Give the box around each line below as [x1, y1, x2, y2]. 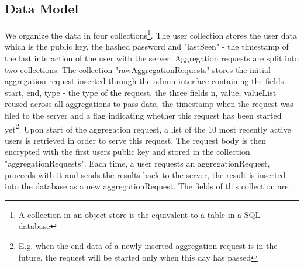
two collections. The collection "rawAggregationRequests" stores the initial [5, 63, 271, 75]
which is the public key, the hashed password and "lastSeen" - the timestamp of [5, 40, 289, 53]
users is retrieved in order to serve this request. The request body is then [5, 134, 266, 146]
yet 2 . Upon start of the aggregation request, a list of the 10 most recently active [5, 121, 291, 135]
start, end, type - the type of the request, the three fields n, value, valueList [5, 86, 277, 98]
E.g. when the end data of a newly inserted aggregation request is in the [18, 240, 278, 252]
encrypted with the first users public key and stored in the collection [5, 145, 250, 158]
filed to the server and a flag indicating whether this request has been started [5, 109, 282, 122]
